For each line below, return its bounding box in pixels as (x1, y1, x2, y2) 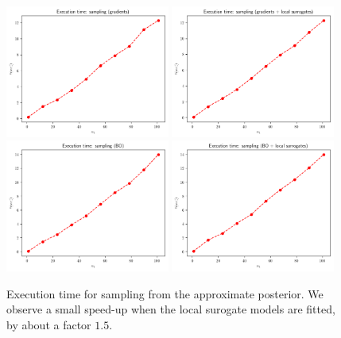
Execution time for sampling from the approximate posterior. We (6, 285, 324, 302)
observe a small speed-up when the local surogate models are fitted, (6, 301, 335, 317)
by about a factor (6, 316, 91, 332)
